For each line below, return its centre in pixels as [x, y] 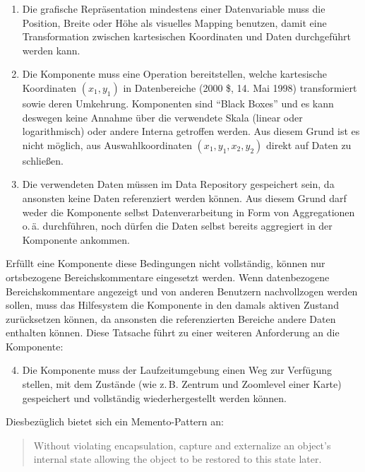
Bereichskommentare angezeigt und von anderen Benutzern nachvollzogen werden [182, 291]
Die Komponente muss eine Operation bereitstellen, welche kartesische [174, 74]
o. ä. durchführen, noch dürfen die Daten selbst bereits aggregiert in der [177, 226]
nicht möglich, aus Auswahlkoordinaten [107, 144]
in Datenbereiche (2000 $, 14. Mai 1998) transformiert [240, 87]
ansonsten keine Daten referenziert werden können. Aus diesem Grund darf [184, 197]
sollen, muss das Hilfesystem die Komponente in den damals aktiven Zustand [172, 305]
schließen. [43, 160]
